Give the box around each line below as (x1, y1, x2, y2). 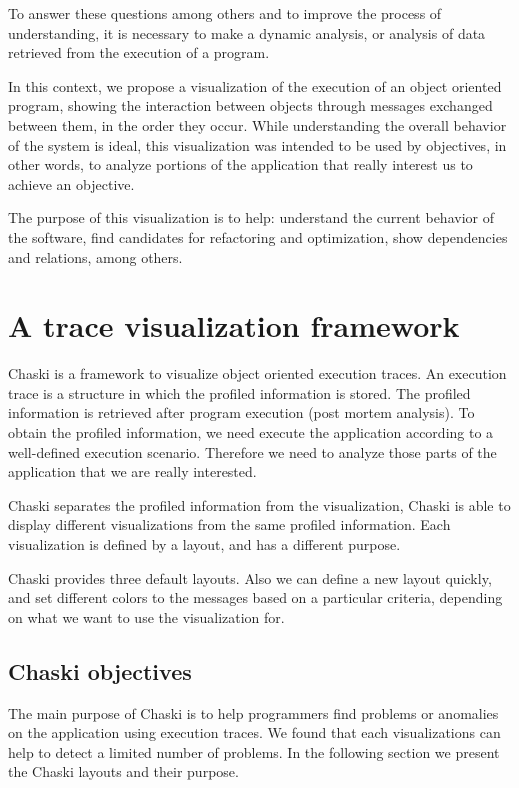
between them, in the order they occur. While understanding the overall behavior (8, 114, 507, 135)
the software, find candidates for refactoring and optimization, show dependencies (8, 226, 508, 247)
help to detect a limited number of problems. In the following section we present (8, 741, 500, 762)
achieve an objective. (8, 173, 135, 194)
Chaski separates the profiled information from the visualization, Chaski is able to (8, 494, 511, 515)
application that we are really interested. (8, 461, 257, 482)
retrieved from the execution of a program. (8, 42, 270, 63)
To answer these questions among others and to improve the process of (8, 3, 442, 23)
